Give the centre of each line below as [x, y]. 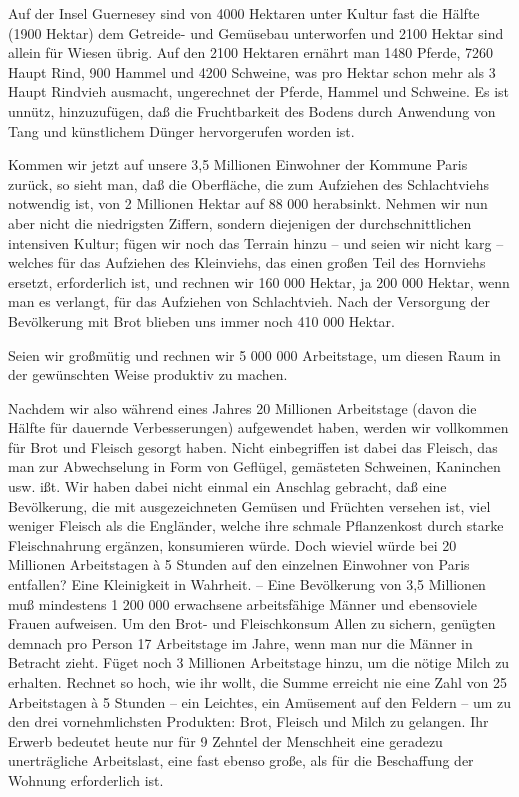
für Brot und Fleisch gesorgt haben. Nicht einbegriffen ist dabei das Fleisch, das [253, 446]
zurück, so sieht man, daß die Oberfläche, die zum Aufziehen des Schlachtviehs [249, 183]
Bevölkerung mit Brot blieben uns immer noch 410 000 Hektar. [201, 320]
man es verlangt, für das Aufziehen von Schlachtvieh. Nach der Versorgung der [249, 301]
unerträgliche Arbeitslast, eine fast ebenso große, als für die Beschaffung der [241, 760]
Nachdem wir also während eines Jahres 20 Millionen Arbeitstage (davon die [242, 407]
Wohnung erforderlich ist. [86, 779]
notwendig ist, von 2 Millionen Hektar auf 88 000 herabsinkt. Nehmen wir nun [248, 203]
